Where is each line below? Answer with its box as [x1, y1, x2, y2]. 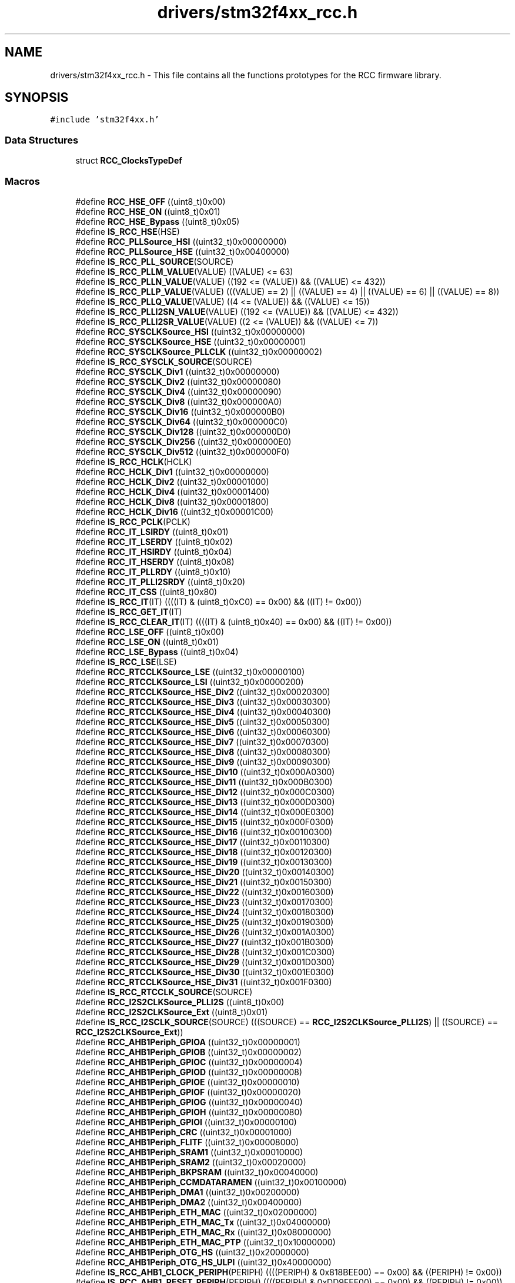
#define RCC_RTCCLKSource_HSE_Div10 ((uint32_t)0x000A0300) [75, 766, 335, 777]
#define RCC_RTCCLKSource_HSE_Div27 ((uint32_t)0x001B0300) [75, 936, 334, 947]
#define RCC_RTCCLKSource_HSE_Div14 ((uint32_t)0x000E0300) [75, 806, 335, 817]
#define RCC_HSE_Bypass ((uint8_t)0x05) [75, 216, 240, 227]
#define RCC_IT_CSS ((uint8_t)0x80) [75, 586, 218, 597]
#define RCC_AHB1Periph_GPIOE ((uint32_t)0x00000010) [75, 1076, 300, 1087]
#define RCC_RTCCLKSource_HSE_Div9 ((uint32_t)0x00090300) [75, 756, 331, 767]
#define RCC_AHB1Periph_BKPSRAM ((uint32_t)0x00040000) [75, 1166, 319, 1177]
